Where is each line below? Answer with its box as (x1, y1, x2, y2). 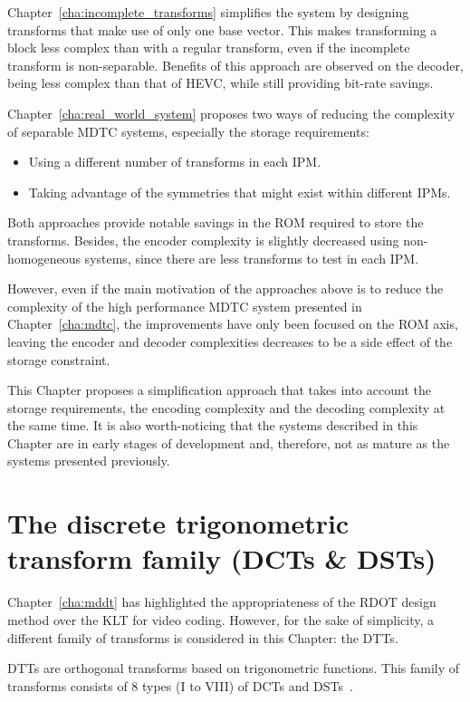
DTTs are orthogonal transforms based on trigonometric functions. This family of (7, 659, 460, 678)
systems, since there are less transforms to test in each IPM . (84, 248, 419, 267)
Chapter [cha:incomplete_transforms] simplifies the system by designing (7, 3, 409, 21)
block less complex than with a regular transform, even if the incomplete (7, 38, 410, 57)
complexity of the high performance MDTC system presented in (7, 296, 362, 315)
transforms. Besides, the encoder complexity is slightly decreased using (7, 230, 399, 249)
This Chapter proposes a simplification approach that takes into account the (7, 380, 431, 399)
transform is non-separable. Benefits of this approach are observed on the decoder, (7, 55, 464, 74)
